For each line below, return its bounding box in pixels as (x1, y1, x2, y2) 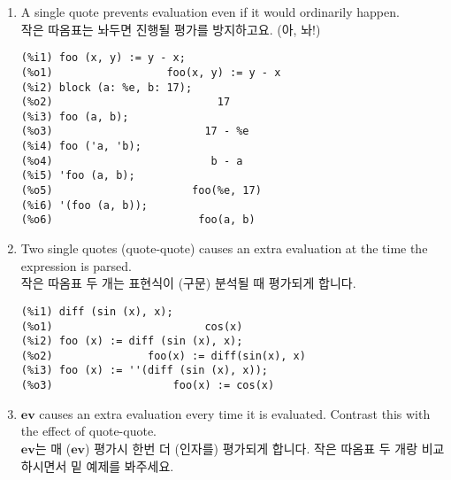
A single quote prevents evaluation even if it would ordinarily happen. (20, 3, 400, 20)
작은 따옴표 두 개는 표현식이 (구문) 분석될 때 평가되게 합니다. (20, 274, 356, 292)
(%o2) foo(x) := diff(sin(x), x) (20, 349, 306, 362)
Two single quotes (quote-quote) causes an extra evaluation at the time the (20, 239, 428, 258)
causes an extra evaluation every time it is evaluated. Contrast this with (39, 404, 431, 422)
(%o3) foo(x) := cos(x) (20, 379, 275, 392)
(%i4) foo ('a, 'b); (20, 140, 141, 153)
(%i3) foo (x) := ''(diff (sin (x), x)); (20, 364, 268, 377)
